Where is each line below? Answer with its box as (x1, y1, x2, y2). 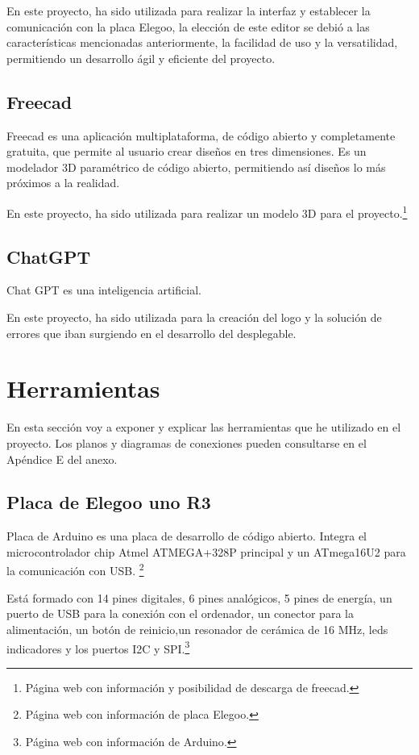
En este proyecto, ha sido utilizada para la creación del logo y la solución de (6, 309, 382, 325)
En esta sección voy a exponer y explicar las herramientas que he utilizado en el (6, 419, 401, 436)
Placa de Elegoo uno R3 (6, 490, 211, 515)
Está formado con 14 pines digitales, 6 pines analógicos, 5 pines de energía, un (6, 589, 392, 606)
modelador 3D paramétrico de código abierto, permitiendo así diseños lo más (6, 158, 386, 175)
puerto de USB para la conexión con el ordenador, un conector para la (6, 605, 354, 622)
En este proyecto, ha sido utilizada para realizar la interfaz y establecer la (6, 2, 371, 19)
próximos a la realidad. (6, 174, 120, 191)
